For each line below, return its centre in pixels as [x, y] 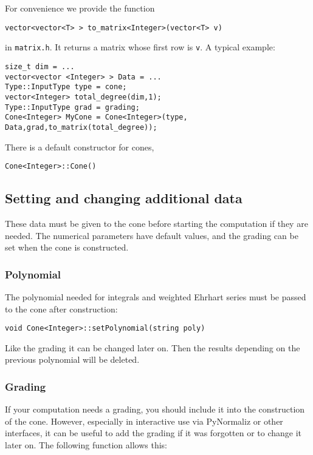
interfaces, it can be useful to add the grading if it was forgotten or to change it [153, 433]
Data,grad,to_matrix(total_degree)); [81, 127]
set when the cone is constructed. [67, 247]
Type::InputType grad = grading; [72, 107]
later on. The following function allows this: [86, 444]
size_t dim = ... [40, 66]
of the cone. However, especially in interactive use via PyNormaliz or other [144, 421]
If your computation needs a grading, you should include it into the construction [155, 409]
